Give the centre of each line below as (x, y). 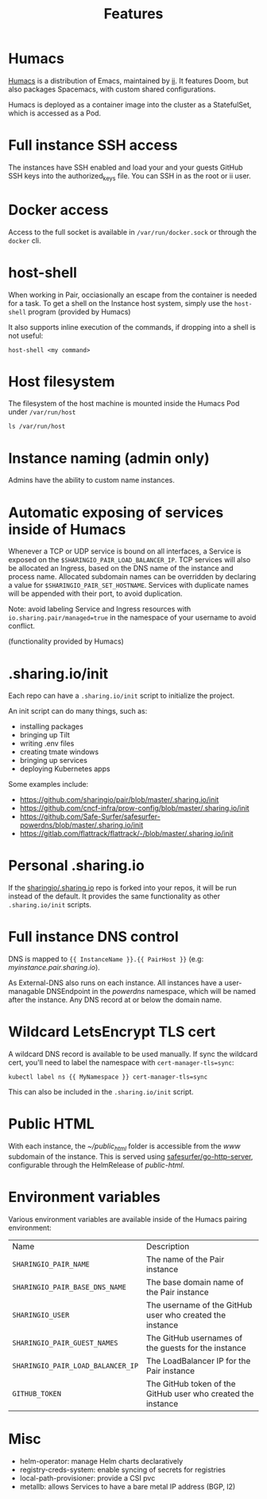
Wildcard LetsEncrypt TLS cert (112, 1032)
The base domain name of (195, 1282)
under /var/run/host (42, 412)
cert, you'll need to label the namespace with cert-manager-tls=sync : (121, 1063)
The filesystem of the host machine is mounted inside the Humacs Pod (124, 404)
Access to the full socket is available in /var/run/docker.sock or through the (132, 232)
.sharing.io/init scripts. (50, 905)
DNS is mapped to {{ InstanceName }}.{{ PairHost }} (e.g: (106, 959)
